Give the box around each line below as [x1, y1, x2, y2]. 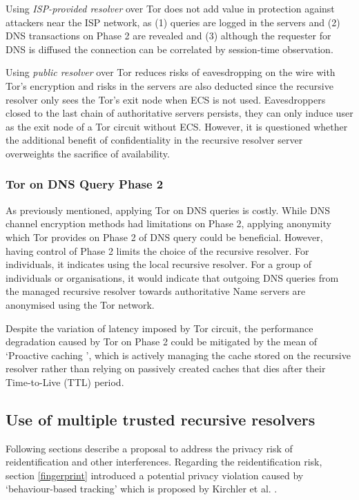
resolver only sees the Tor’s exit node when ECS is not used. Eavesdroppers [6, 92, 326, 106]
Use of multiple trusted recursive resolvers [6, 408, 316, 430]
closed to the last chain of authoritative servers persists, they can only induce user [6, 106, 353, 120]
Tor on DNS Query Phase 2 [6, 175, 164, 193]
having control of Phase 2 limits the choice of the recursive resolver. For [6, 243, 309, 258]
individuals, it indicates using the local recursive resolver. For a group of [6, 257, 312, 271]
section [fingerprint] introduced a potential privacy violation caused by [6, 468, 304, 482]
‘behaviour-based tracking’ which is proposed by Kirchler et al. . [6, 481, 278, 496]
